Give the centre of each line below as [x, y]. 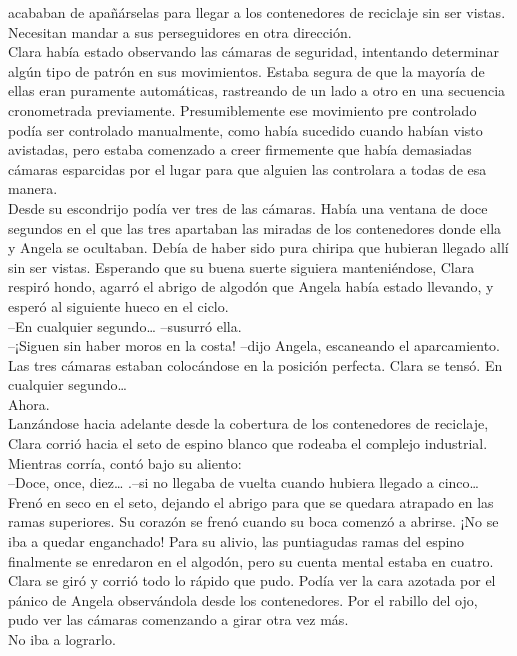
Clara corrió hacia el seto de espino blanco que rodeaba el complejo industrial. [248, 443]
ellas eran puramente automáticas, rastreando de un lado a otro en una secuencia [257, 90]
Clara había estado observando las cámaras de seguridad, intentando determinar [254, 51]
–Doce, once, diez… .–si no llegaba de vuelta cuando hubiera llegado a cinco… [243, 482]
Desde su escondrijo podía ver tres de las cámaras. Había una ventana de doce [248, 207]
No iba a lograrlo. [62, 639]
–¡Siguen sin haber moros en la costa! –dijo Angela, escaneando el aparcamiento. [254, 345]
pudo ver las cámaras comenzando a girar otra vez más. [178, 619]
